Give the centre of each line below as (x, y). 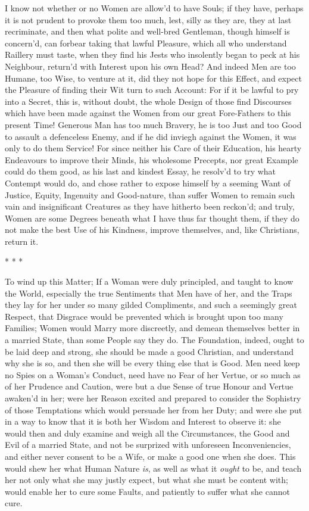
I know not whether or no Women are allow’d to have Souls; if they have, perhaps (154, 8)
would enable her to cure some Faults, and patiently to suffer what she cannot (147, 491)
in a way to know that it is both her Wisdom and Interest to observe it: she (143, 421)
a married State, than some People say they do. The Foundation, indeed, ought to (154, 340)
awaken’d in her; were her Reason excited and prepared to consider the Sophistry (153, 398)
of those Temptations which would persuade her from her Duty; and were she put (154, 409)
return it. (22, 241)
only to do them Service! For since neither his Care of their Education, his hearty (153, 148)
